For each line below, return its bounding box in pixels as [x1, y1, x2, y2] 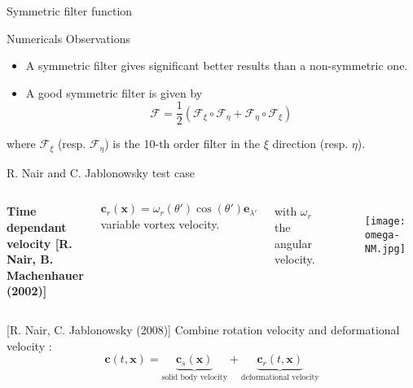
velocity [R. [7, 234, 72, 251]
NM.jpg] [364, 242, 406, 255]
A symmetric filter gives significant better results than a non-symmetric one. [25, 57, 408, 74]
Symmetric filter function [7, 2, 133, 19]
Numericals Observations [7, 29, 130, 46]
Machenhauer [7, 266, 84, 283]
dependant [7, 219, 67, 236]
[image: [364, 216, 406, 228]
